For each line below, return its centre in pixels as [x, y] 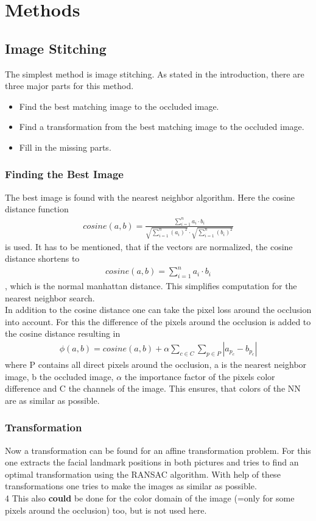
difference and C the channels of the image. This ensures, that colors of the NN [153, 388]
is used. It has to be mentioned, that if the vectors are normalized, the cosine [149, 246]
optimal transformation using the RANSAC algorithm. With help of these [143, 474]
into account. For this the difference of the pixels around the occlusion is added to [158, 321]
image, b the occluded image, [59, 376]
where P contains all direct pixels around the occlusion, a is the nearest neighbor [156, 365]
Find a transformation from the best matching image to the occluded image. [162, 127]
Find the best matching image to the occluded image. [119, 106]
